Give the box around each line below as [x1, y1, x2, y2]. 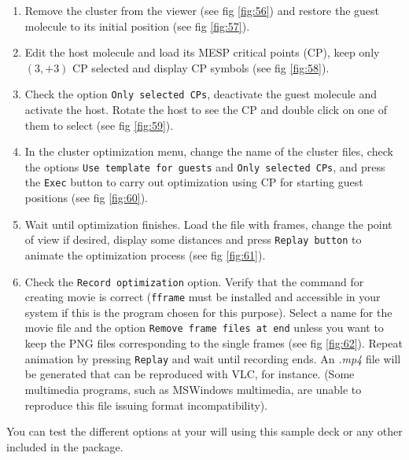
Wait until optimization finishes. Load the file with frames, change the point [24, 215, 392, 232]
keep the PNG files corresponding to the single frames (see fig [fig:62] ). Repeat [24, 335, 403, 351]
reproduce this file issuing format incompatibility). [24, 396, 268, 413]
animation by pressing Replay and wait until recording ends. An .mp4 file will [24, 350, 401, 366]
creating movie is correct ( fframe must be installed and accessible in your [24, 289, 381, 305]
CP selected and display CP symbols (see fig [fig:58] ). [72, 59, 330, 75]
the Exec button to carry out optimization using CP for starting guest [24, 174, 363, 190]
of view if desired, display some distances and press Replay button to [24, 231, 362, 248]
